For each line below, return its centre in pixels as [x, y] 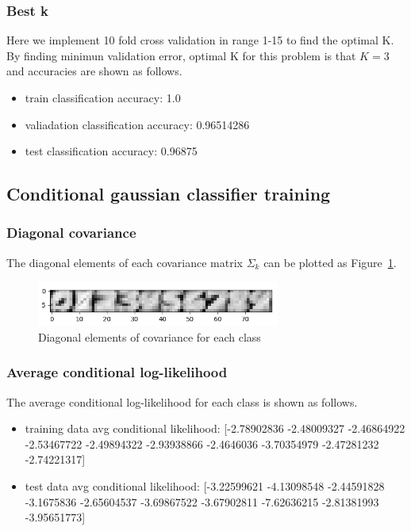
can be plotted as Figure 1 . [330, 262]
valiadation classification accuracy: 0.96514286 [137, 124]
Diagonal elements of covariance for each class [150, 336]
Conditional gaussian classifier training [169, 194]
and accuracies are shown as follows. [94, 71]
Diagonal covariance [71, 233]
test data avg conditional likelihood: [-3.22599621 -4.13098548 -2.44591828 [205, 486]
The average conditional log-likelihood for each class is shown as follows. [182, 401]
